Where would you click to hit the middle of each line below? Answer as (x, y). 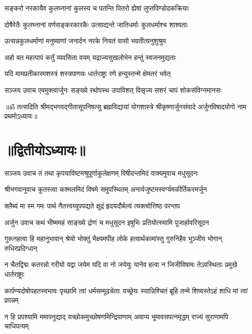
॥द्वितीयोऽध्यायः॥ (45, 149)
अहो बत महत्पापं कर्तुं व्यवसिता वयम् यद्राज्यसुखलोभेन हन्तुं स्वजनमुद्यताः (90, 57)
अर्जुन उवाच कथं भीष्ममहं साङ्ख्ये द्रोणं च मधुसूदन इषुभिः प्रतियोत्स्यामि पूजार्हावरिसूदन (107, 222)
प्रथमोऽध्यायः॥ (21, 116)
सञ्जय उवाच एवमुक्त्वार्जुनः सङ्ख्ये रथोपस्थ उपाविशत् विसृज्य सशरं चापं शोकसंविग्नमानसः (113, 90)
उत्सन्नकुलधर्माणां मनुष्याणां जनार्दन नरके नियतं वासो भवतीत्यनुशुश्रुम (85, 41)
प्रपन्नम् (12, 300)
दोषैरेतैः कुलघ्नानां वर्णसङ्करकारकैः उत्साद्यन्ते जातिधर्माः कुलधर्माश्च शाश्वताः (96, 24)
